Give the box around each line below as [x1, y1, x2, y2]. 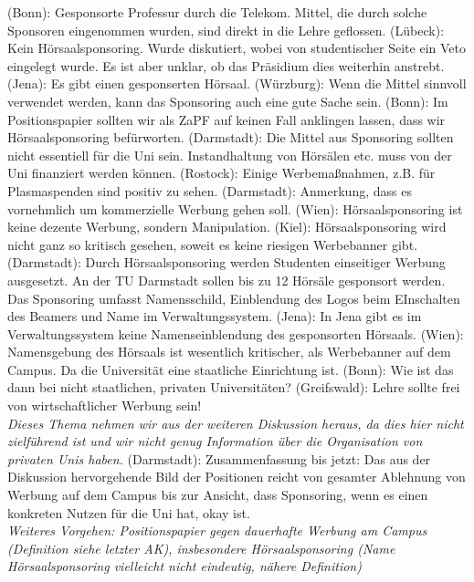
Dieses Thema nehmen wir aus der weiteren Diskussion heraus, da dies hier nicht [7, 413, 464, 432]
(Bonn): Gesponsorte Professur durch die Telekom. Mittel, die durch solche [7, 3, 427, 21]
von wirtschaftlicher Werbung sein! [7, 396, 202, 415]
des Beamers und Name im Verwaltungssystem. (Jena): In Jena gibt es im [7, 307, 422, 326]
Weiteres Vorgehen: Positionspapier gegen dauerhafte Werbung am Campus [7, 521, 427, 540]
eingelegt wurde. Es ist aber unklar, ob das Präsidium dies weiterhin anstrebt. [7, 56, 445, 75]
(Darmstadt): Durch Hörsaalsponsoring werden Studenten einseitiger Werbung [7, 253, 446, 272]
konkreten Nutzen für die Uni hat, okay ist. [7, 503, 250, 522]
